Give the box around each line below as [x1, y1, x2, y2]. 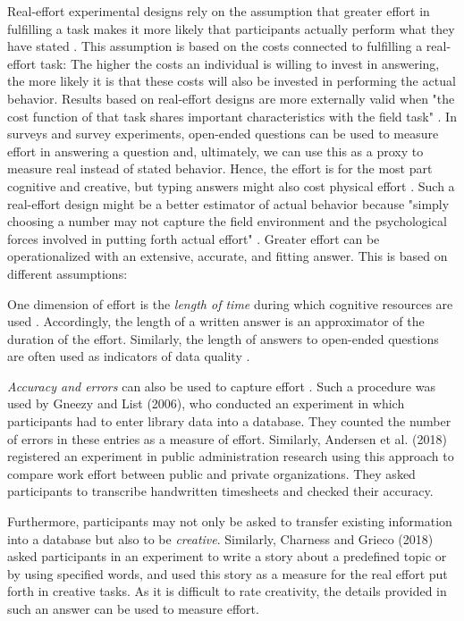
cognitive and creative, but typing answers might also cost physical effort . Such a [7, 176, 455, 195]
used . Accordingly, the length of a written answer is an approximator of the [7, 312, 425, 331]
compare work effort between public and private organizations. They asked [7, 464, 416, 483]
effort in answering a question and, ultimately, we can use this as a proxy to [7, 141, 424, 160]
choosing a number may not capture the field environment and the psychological [7, 212, 447, 231]
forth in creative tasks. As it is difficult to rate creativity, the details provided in [7, 582, 447, 600]
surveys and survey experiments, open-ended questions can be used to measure [7, 124, 439, 143]
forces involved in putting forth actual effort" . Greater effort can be [7, 229, 380, 248]
